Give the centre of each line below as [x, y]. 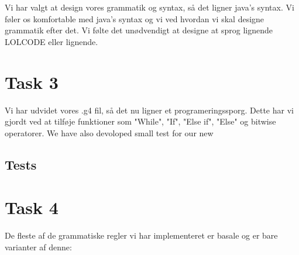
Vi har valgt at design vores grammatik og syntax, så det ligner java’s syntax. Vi [149, 7]
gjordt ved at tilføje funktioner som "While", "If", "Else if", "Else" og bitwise [140, 121]
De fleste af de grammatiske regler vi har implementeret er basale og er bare [141, 235]
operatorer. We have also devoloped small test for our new [109, 132]
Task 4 [32, 207]
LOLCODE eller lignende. [51, 41]
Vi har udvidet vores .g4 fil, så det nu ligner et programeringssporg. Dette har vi [149, 110]
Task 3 [32, 82]
